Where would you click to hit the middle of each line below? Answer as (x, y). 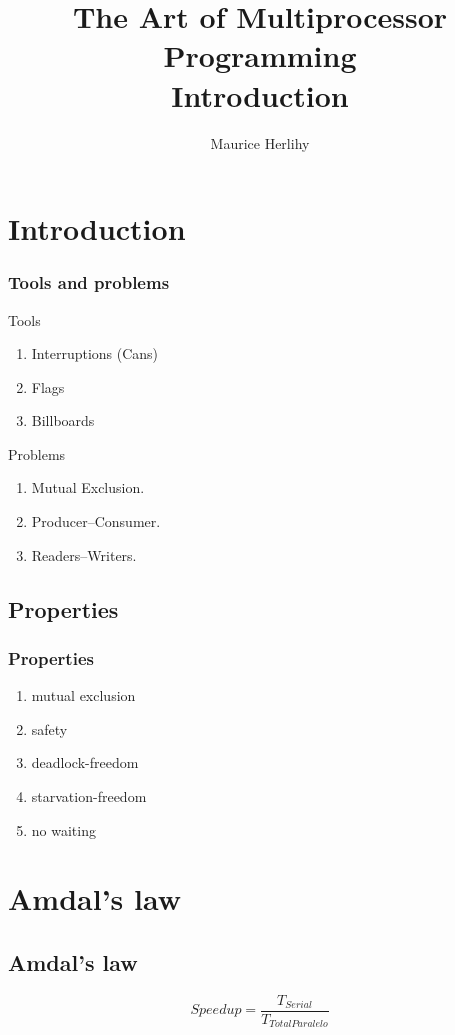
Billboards (63, 420)
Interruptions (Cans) (95, 353)
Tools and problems (89, 282)
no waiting (63, 829)
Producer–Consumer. (96, 521)
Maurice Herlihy (260, 142)
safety (49, 728)
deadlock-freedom (85, 762)
